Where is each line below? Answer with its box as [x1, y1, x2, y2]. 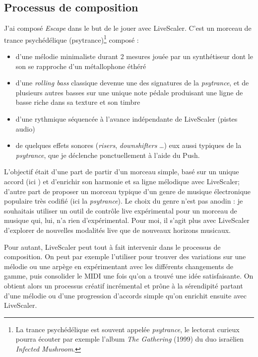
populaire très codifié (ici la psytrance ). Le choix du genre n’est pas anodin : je [4, 196, 243, 206]
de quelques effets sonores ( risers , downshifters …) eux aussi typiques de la [15, 140, 242, 150]
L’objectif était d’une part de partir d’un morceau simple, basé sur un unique [4, 166, 239, 177]
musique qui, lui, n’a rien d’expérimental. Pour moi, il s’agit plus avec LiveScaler [4, 215, 250, 225]
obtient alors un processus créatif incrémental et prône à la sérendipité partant [4, 280, 243, 290]
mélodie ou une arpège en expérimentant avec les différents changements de [4, 261, 233, 271]
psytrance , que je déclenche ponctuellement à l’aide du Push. [15, 149, 200, 160]
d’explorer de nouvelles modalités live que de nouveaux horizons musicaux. [4, 224, 231, 235]
